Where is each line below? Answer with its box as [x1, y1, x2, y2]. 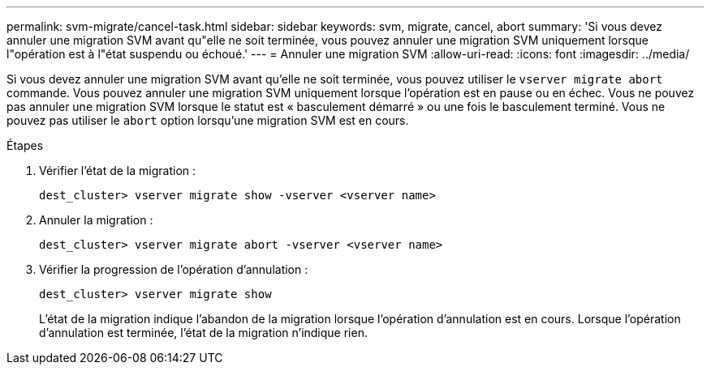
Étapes [6, 139, 44, 152]
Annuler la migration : [39, 213, 153, 227]
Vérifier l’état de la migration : [39, 164, 196, 177]
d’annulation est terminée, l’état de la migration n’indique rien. [39, 326, 368, 339]
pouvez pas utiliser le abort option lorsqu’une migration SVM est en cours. [6, 113, 409, 127]
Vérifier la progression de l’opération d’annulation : [39, 262, 308, 276]
